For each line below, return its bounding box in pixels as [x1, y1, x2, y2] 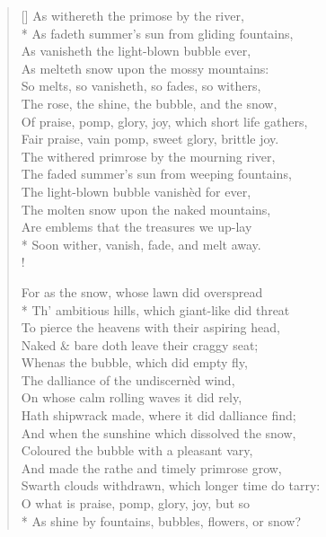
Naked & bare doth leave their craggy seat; [21, 335, 259, 354]
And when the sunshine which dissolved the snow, [21, 423, 296, 442]
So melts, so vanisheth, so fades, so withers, [21, 76, 261, 95]
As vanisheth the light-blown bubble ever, [21, 41, 251, 60]
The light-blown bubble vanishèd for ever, [21, 181, 251, 200]
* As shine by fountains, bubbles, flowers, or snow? [21, 511, 302, 530]
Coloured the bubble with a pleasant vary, [21, 441, 253, 460]
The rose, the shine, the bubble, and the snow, [21, 93, 278, 112]
